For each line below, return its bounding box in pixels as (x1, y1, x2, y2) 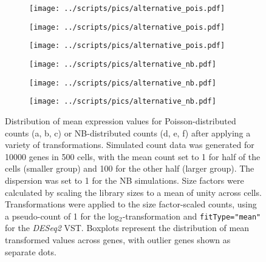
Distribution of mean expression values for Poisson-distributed (5, 114, 236, 127)
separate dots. (5, 245, 56, 258)
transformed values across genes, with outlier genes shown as (5, 233, 231, 246)
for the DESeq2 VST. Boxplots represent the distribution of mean (5, 221, 250, 234)
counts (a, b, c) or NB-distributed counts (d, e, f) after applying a (5, 126, 251, 139)
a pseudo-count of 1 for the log (5, 209, 119, 222)
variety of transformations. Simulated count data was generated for (5, 138, 254, 151)
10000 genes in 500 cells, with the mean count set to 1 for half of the (5, 150, 261, 163)
